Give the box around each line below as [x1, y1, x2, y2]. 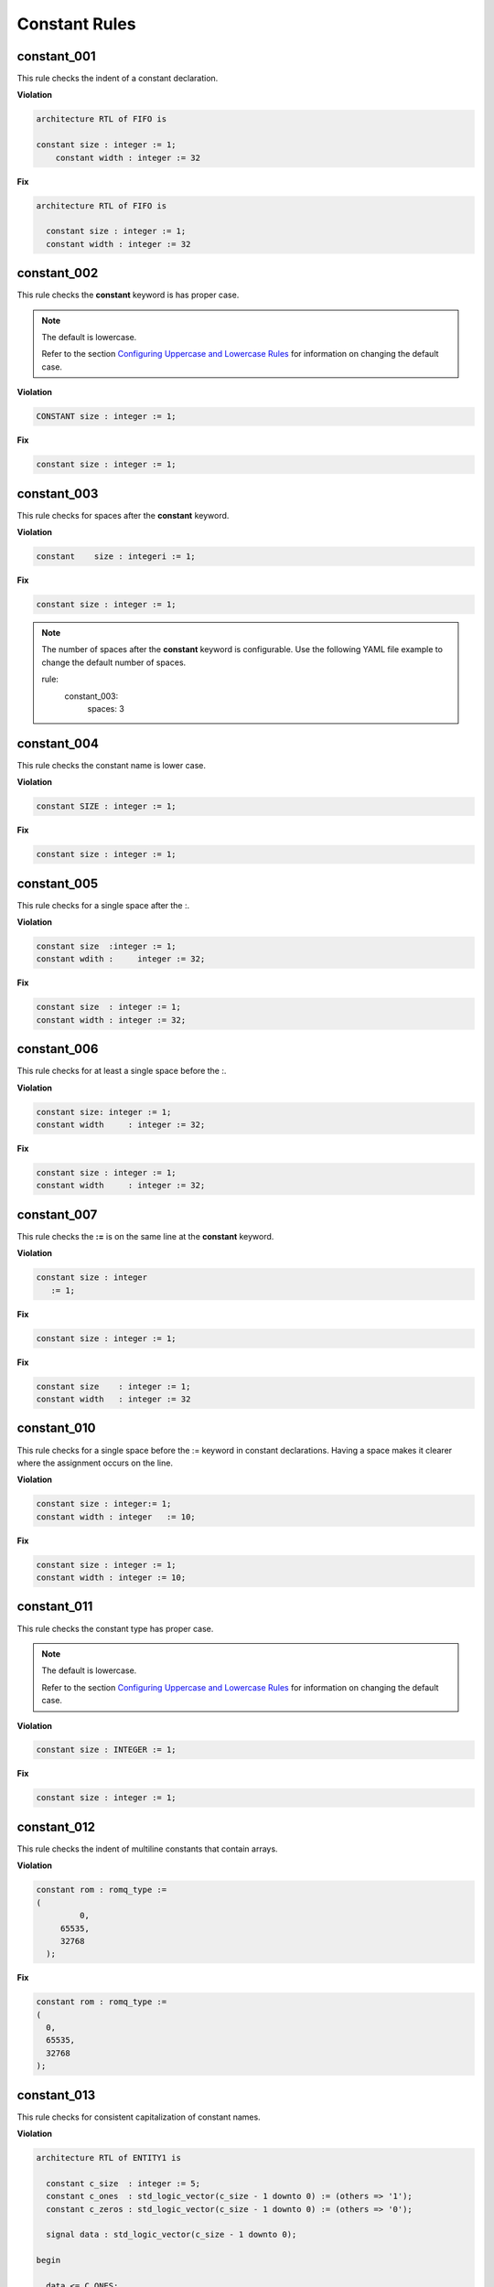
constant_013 [16, 2087, 96, 2103]
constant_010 [16, 1421, 96, 1436]
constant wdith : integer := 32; [36, 954, 206, 964]
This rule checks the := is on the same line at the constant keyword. [16, 1230, 274, 1241]
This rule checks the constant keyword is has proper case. [16, 289, 240, 301]
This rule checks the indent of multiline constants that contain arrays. [16, 1843, 278, 1854]
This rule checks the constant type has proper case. [16, 1623, 214, 1634]
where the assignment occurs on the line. [16, 1457, 174, 1468]
